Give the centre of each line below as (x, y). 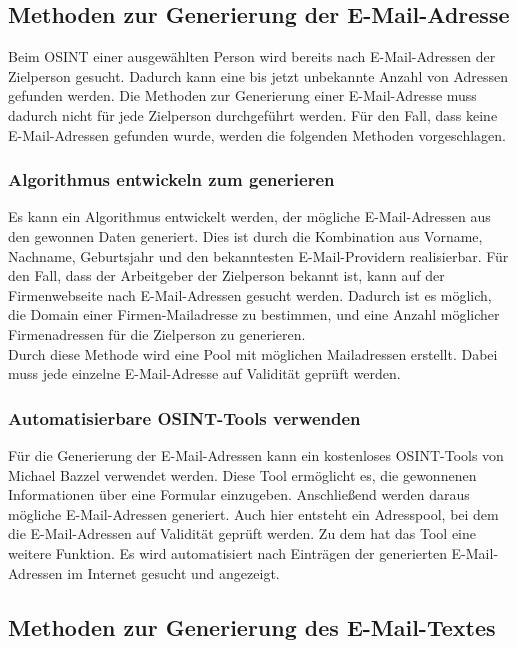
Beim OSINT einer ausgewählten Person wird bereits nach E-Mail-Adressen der (252, 56)
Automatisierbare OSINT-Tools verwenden (184, 417)
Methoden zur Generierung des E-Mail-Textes (252, 626)
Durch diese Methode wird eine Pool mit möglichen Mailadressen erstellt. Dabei (253, 353)
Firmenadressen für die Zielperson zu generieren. (157, 333)
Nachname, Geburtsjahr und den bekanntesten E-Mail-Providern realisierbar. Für (258, 255)
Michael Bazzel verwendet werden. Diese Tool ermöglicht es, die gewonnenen (242, 474)
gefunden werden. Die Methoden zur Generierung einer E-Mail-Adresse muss (242, 95)
